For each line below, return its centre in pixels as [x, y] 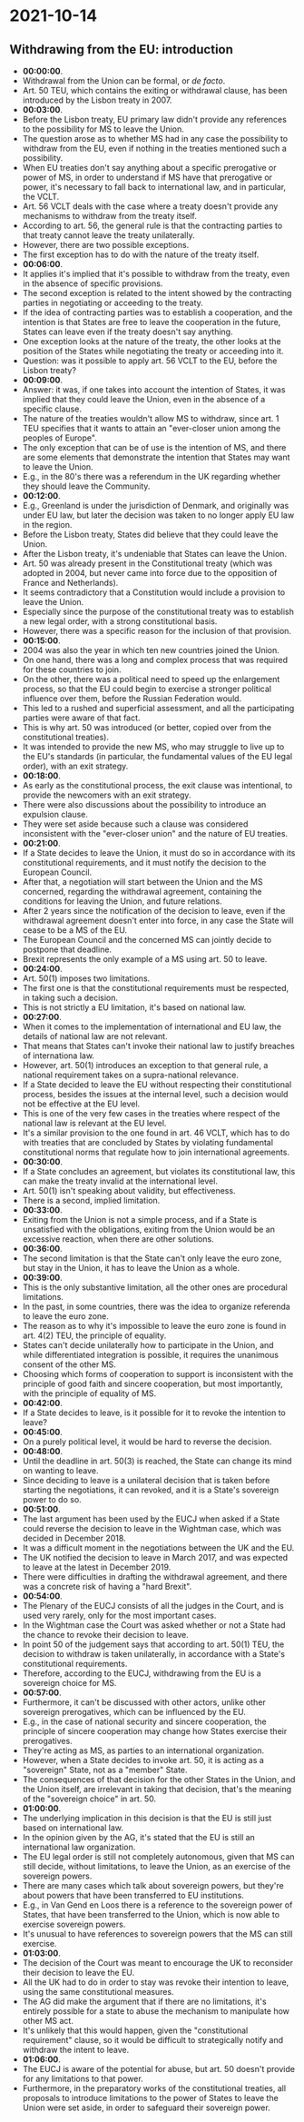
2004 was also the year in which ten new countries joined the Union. [151, 650]
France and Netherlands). [70, 583]
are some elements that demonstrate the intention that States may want [156, 457]
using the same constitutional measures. [98, 1992]
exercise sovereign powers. [74, 1924]
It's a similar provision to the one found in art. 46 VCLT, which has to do [156, 1133]
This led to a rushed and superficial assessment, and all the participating [158, 708]
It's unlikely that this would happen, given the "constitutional [135, 2030]
